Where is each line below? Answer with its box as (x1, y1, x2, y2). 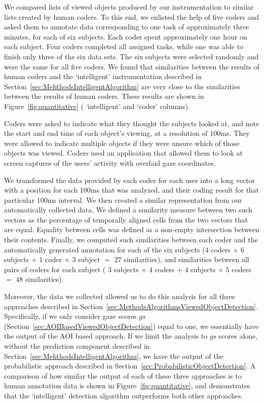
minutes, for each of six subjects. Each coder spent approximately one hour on (4, 31, 247, 42)
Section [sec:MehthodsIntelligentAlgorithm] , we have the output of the (4, 350, 223, 361)
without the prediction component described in (4, 341, 150, 351)
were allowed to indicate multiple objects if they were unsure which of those (4, 137, 240, 148)
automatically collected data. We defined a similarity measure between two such (4, 204, 252, 215)
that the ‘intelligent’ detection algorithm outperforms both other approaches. (4, 390, 243, 400)
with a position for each (4, 185, 78, 195)
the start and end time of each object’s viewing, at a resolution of (4, 128, 208, 138)
